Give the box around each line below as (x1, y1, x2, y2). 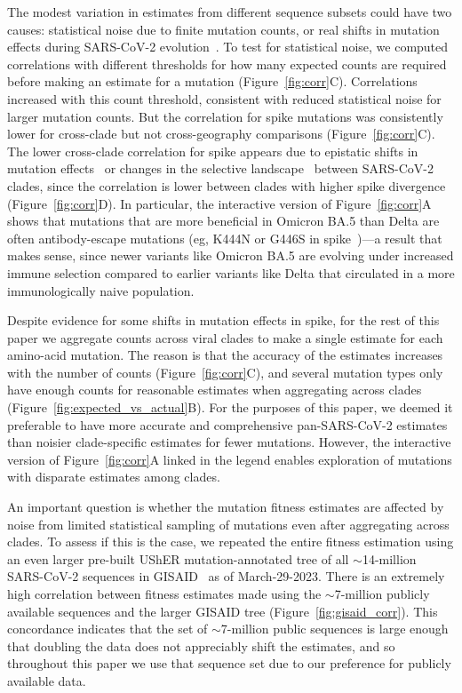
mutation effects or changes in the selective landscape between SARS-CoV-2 (7, 159, 434, 178)
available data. (7, 671, 86, 689)
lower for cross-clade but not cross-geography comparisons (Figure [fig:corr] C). (7, 124, 435, 143)
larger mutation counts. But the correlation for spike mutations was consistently (7, 107, 443, 125)
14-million (362, 549, 417, 568)
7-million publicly (334, 585, 430, 602)
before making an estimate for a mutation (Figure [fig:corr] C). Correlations (7, 72, 418, 91)
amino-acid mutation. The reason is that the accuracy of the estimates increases (7, 346, 443, 364)
